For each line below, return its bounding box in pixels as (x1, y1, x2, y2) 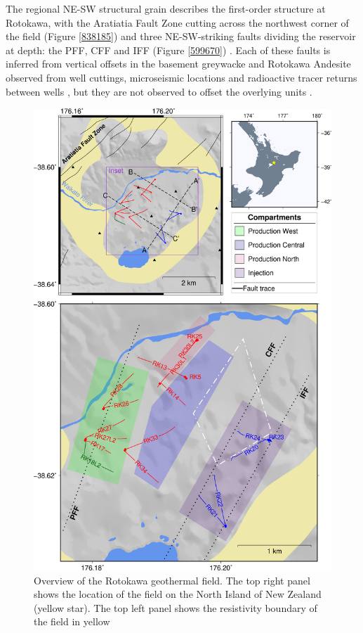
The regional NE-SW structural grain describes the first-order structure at (6, 1, 326, 15)
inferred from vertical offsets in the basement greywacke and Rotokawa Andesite (6, 56, 351, 71)
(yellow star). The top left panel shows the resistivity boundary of (34, 600, 317, 615)
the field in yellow (34, 614, 110, 629)
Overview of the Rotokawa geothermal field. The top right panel (34, 573, 310, 587)
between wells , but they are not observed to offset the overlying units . (6, 84, 312, 98)
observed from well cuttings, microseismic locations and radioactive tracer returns (6, 70, 357, 84)
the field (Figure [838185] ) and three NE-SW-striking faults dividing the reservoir (6, 29, 356, 44)
